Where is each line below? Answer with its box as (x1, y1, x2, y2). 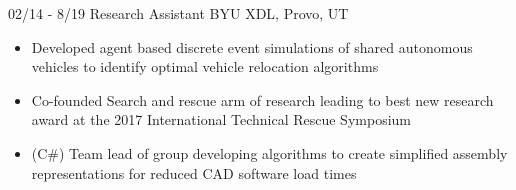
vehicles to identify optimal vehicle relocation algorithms (31, 56, 379, 77)
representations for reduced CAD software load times (31, 162, 357, 183)
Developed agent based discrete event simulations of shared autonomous (31, 36, 473, 57)
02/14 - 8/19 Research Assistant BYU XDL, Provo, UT (8, 3, 349, 23)
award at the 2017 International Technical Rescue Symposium (31, 109, 411, 130)
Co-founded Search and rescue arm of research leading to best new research (31, 89, 494, 110)
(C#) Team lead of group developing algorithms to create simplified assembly (31, 142, 508, 163)
